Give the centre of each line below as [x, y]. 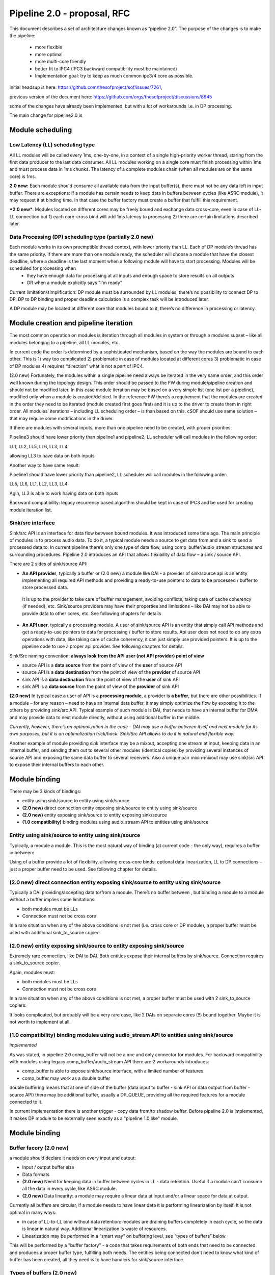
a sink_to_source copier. [35, 963]
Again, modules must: [32, 972]
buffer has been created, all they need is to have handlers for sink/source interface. [97, 1259]
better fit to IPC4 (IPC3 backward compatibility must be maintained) [106, 68]
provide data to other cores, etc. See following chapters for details [92, 613]
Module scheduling [41, 130]
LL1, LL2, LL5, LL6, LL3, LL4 [38, 446]
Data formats [36, 1174]
